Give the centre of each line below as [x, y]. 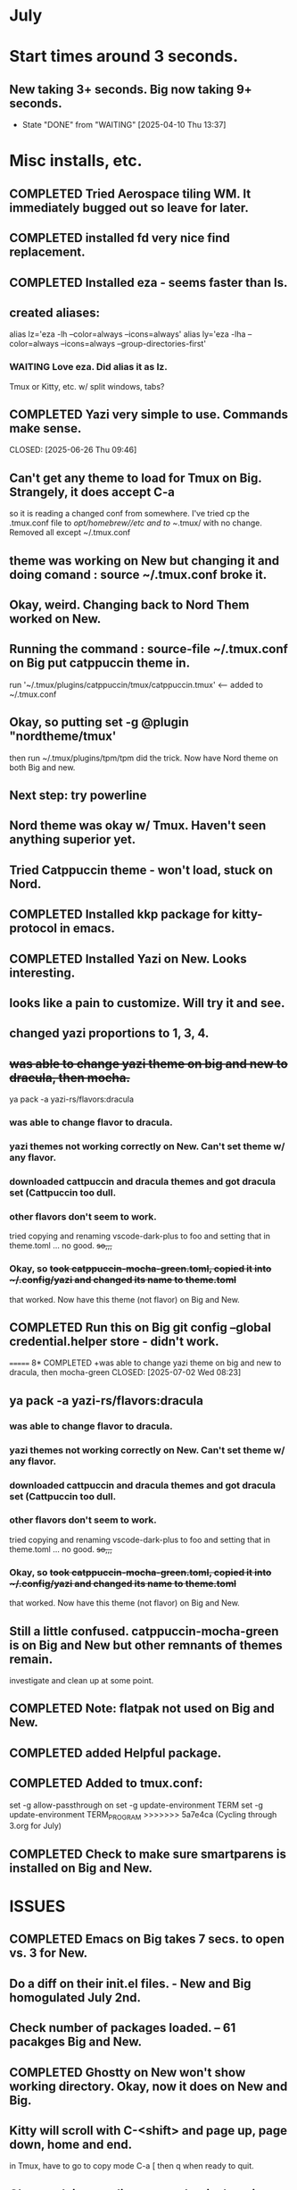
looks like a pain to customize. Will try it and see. [147, 1003]
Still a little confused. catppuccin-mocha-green [144, 1631]
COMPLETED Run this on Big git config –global [140, 1327]
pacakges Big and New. [76, 2042]
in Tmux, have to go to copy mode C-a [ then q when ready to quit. [132, 2166]
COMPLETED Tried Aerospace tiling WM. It [130, 193]
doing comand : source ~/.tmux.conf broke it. [138, 574]
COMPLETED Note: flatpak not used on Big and [142, 1709]
